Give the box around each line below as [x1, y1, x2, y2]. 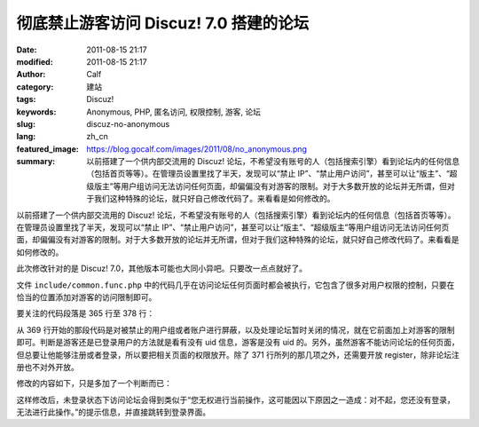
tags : [16, 94, 36, 105]
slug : [16, 118, 35, 129]
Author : [16, 69, 46, 80]
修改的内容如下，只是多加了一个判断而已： [16, 378, 172, 389]
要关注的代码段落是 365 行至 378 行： [16, 308, 155, 319]
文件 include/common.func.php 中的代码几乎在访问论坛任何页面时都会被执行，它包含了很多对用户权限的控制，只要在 [16, 280, 455, 290]
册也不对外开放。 [16, 361, 79, 372]
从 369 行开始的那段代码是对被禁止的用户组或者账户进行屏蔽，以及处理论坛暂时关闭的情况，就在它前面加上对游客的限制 [16, 324, 455, 335]
